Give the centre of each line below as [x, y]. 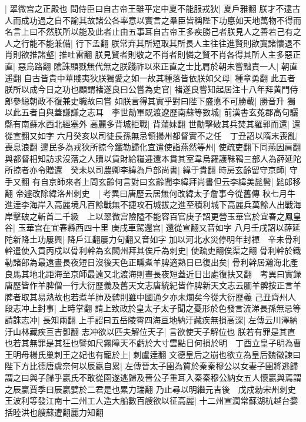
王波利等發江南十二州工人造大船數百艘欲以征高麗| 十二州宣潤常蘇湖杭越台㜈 [152, 401]
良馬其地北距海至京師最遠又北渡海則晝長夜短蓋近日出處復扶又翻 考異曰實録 [153, 273]
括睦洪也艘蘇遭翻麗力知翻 [54, 412]
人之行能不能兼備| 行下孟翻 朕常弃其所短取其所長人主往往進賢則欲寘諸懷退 [149, 43]
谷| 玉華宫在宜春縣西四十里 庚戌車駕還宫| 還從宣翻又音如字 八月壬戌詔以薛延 [153, 227]
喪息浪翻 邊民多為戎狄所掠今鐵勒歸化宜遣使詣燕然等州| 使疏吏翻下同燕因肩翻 [153, 147]
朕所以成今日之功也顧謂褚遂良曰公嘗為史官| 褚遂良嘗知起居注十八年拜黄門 [147, 89]
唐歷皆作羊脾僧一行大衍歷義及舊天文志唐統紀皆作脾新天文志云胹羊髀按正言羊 [153, 285]
